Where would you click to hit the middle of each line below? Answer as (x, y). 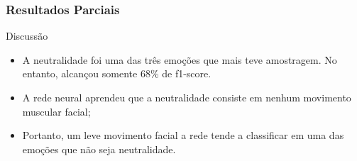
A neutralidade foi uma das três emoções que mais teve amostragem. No (180, 59)
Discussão (27, 36)
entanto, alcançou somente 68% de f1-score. (117, 73)
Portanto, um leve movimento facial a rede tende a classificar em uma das (183, 135)
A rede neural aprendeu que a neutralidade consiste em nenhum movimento (187, 97)
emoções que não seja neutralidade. (99, 149)
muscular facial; (56, 111)
